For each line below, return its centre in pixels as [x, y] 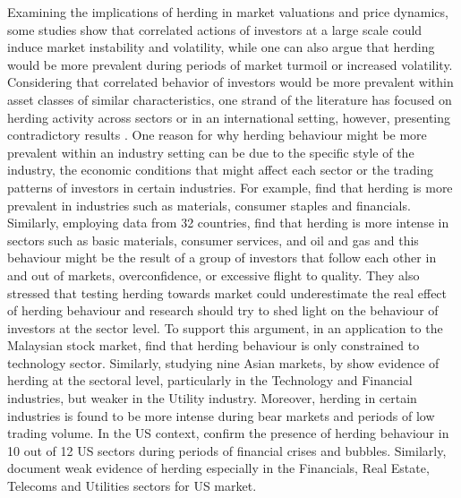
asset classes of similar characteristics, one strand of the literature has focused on [230, 99]
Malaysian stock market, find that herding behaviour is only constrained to [213, 345]
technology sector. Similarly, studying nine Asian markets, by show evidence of [223, 362]
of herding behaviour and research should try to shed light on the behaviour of [223, 310]
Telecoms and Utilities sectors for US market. [132, 486]
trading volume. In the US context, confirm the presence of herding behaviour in [228, 433]
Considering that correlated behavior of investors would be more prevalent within [230, 82]
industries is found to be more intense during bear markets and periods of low [221, 415]
